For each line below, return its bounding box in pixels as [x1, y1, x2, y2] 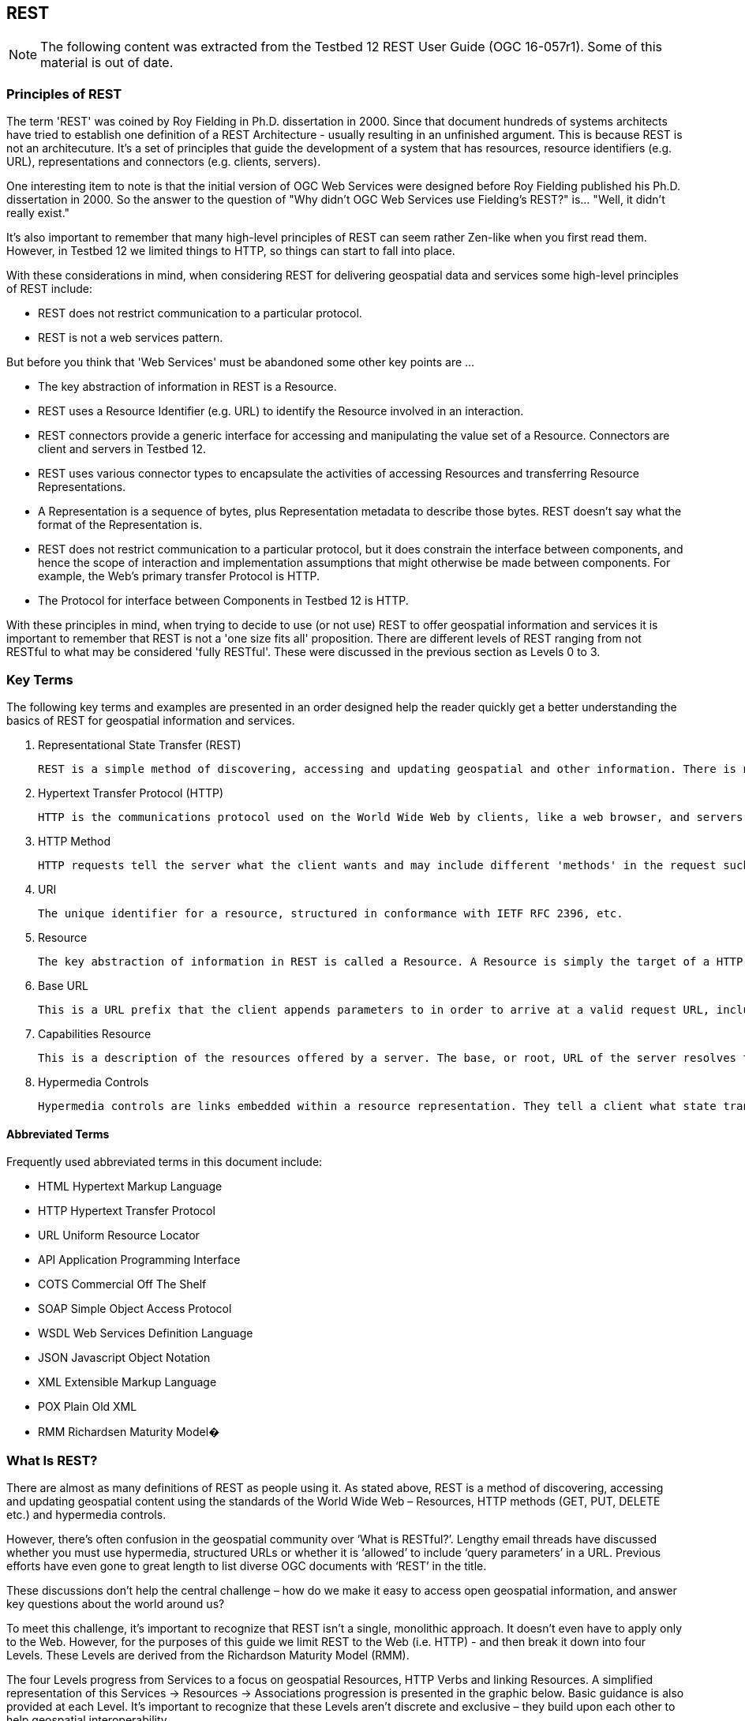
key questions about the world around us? [6, 1596, 225, 1610]
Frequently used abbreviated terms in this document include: [6, 1155, 323, 1169]
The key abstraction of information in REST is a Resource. [38, 380, 337, 394]
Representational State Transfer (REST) [38, 737, 241, 752]
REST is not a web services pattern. [38, 331, 223, 345]
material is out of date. [40, 54, 174, 71]
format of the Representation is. [38, 518, 203, 532]
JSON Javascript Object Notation [38, 1351, 211, 1365]
